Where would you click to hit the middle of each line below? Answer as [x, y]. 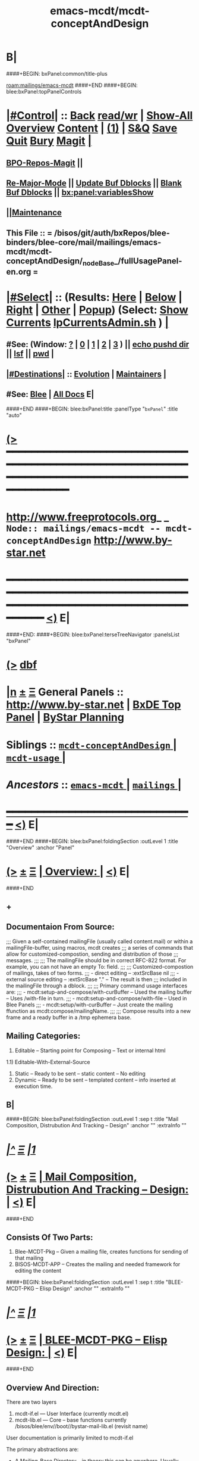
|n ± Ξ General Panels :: [65, 692]
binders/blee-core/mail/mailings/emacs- [84, 242]
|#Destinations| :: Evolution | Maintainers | [86, 374]
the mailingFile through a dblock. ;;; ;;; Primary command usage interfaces [97, 986]
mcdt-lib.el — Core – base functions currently [70, 1420]
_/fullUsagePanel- [148, 261]
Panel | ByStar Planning [65, 718]
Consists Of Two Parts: [50, 1237]
